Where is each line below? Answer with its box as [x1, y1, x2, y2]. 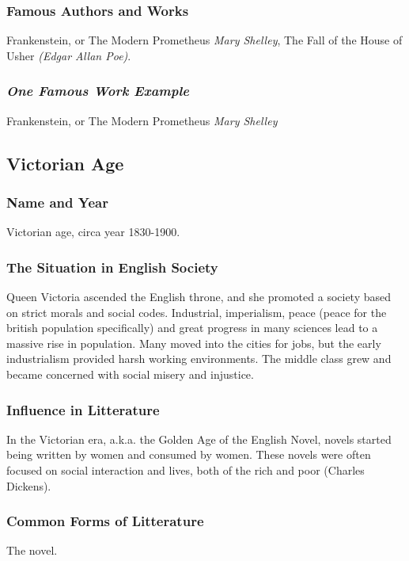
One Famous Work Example [6, 81, 190, 101]
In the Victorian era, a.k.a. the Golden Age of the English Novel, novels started [6, 430, 392, 447]
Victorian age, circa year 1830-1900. [6, 223, 180, 240]
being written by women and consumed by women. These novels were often [6, 446, 371, 463]
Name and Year [6, 192, 108, 212]
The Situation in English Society [6, 257, 218, 277]
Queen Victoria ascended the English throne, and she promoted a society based [6, 288, 392, 305]
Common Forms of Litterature [6, 511, 204, 531]
